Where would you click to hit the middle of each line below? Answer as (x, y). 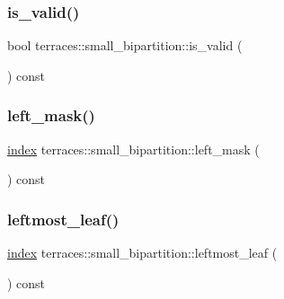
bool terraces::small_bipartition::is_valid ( (125, 45)
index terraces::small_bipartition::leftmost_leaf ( (142, 253)
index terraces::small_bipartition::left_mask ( (133, 149)
